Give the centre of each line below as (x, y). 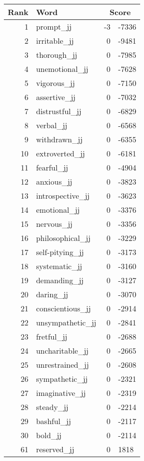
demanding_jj (60, 280)
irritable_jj (55, 41)
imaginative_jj (61, 393)
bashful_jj (53, 421)
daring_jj (52, 294)
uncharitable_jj (62, 350)
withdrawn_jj (59, 139)
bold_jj (49, 435)
